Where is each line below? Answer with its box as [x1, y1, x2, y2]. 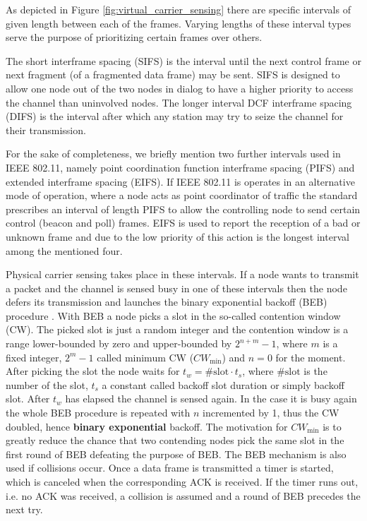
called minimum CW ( [97, 349, 194, 364]
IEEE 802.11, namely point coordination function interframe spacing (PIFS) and [6, 160, 355, 174]
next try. [6, 502, 43, 517]
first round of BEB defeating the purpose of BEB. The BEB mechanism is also [6, 446, 347, 461]
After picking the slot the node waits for [6, 364, 180, 378]
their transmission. [6, 122, 86, 137]
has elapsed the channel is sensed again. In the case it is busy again [65, 391, 357, 406]
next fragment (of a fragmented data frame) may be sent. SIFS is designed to [6, 67, 340, 82]
